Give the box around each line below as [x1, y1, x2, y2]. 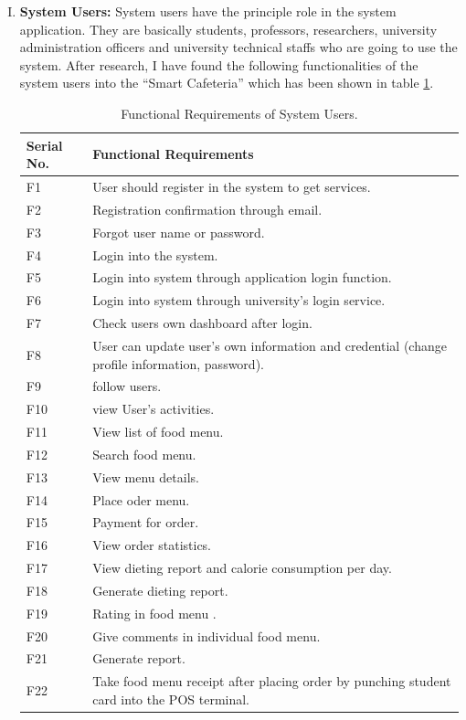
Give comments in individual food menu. [92, 626, 321, 645]
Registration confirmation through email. [92, 199, 323, 218]
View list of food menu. [92, 422, 224, 441]
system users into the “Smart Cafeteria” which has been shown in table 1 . [19, 73, 434, 92]
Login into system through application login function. [92, 268, 392, 287]
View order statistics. [92, 535, 212, 555]
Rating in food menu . [92, 603, 217, 622]
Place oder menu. [92, 490, 190, 509]
